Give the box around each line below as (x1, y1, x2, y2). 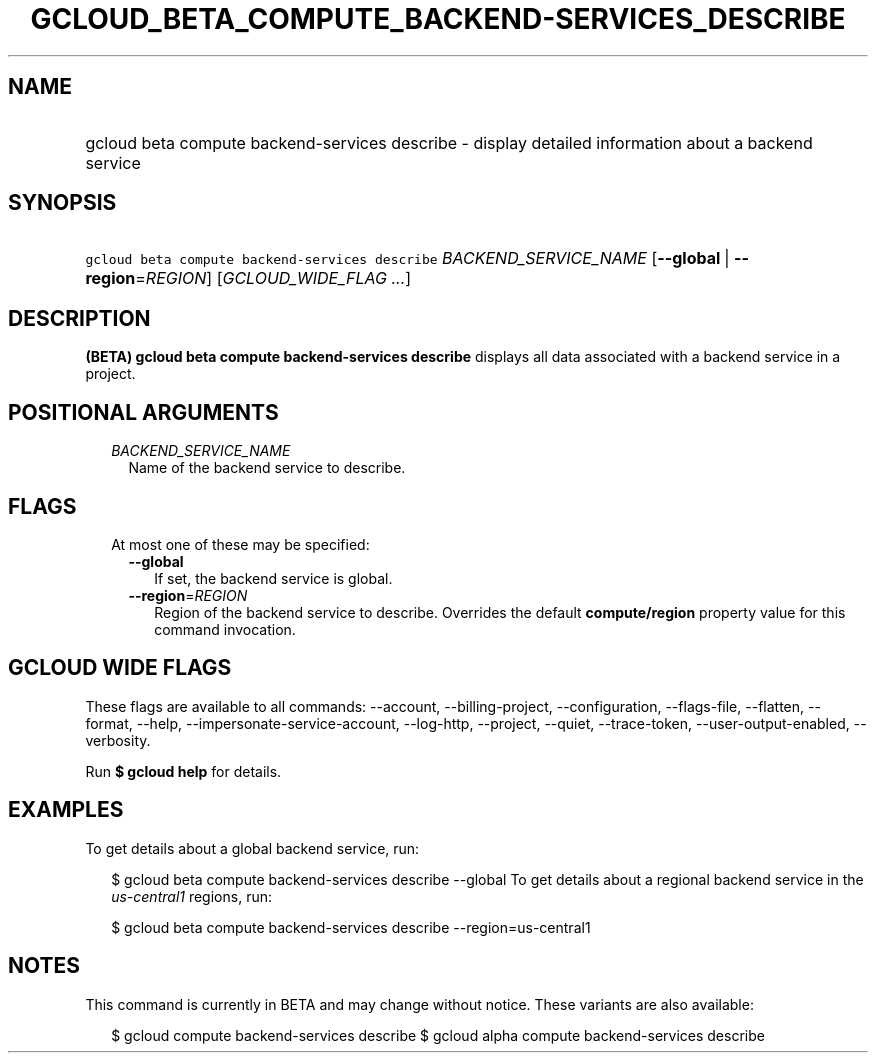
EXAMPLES (8, 797, 124, 823)
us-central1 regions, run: (111, 887, 272, 905)
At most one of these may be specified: (111, 535, 370, 553)
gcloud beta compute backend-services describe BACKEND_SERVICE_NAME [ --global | (85, 248, 730, 269)
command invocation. (154, 620, 296, 638)
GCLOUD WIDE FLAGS (8, 655, 232, 681)
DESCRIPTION (8, 305, 151, 331)
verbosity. (85, 731, 151, 749)
